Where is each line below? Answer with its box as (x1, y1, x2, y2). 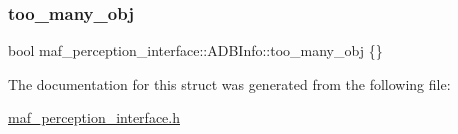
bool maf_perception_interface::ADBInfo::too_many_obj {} (8, 40, 383, 61)
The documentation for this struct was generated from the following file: (8, 73, 451, 94)
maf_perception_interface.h (8, 107, 180, 128)
